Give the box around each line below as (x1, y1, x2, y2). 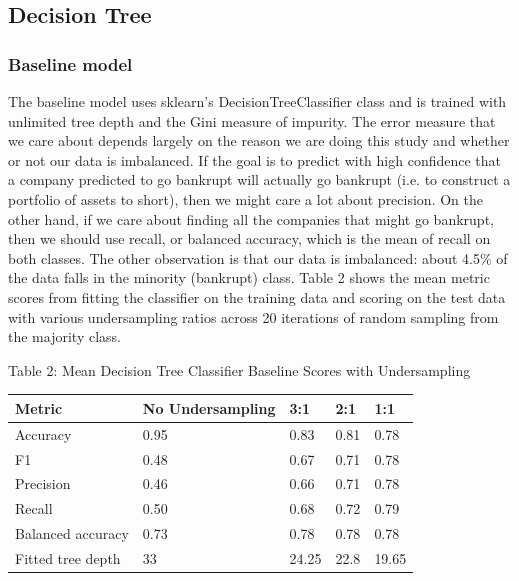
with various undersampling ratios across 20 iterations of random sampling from (8, 306, 499, 327)
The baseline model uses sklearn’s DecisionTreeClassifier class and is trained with (8, 91, 507, 111)
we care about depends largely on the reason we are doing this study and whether (8, 130, 510, 151)
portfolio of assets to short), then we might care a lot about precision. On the (8, 188, 483, 209)
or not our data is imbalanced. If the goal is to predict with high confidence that (8, 149, 502, 170)
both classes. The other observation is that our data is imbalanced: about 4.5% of (8, 247, 508, 268)
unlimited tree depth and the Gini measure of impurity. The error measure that (8, 110, 496, 131)
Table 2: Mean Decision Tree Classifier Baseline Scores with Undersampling (8, 359, 471, 380)
